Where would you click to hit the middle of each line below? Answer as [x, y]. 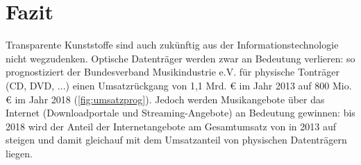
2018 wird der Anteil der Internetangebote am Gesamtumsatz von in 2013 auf [171, 126]
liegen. [19, 153]
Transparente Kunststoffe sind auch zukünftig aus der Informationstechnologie [172, 45]
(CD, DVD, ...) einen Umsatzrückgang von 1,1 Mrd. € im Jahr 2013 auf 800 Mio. [179, 85]
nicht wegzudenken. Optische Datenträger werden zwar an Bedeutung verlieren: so [180, 58]
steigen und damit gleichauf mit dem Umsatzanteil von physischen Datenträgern [176, 140]
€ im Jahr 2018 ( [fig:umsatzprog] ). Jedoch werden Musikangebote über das [165, 99]
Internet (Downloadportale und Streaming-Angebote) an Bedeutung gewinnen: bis [180, 113]
